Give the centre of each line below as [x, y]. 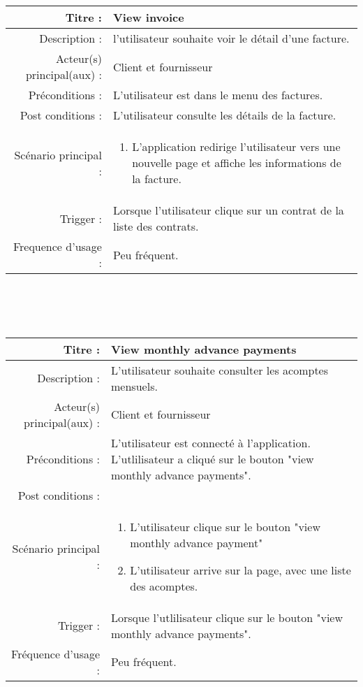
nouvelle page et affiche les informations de [237, 162]
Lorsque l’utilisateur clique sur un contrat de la [228, 210]
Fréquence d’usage [56, 653]
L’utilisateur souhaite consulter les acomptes [220, 370]
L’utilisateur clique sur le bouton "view [225, 526]
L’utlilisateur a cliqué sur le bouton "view [213, 458]
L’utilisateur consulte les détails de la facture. [224, 115]
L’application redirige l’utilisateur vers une [236, 146]
